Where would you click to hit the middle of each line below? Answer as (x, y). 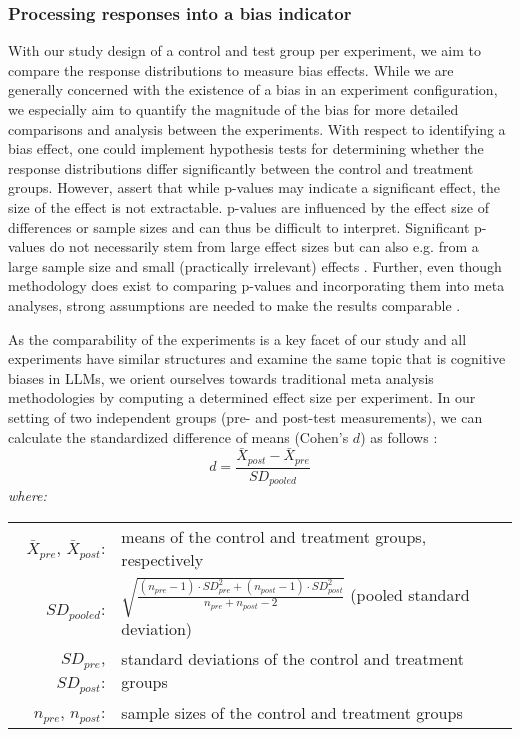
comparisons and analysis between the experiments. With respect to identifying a (257, 128)
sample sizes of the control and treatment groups (292, 712)
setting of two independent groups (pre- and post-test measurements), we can (245, 416)
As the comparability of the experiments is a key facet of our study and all (237, 338)
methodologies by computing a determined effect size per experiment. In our (242, 397)
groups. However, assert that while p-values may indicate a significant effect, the (254, 187)
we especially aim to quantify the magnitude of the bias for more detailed (233, 109)
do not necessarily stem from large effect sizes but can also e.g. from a (264, 246)
